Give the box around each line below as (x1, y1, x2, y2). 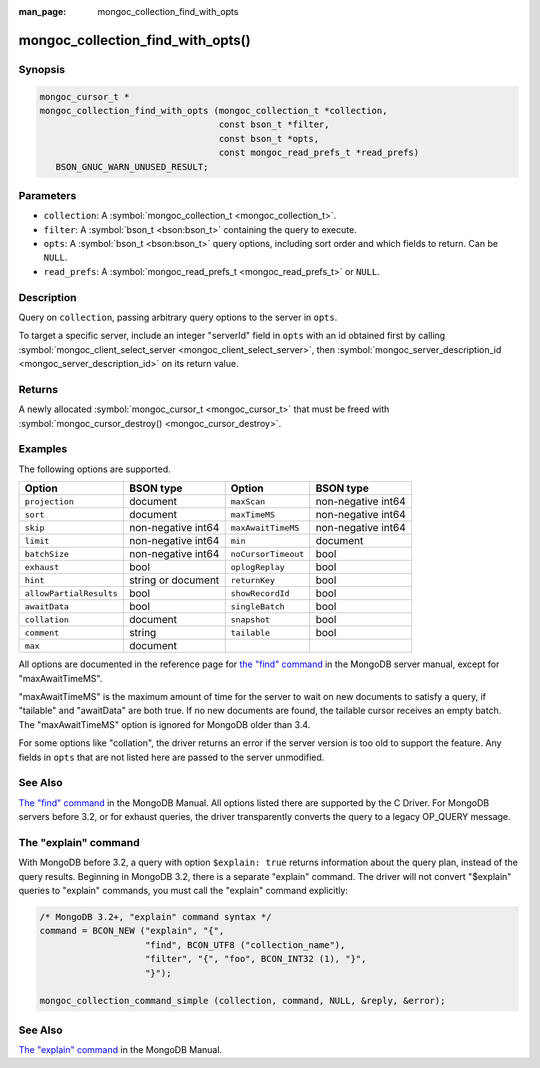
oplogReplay (230, 561, 285, 572)
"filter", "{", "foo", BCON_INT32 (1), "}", (145, 953, 367, 965)
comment (24, 627, 60, 638)
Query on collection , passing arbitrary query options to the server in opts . (18, 311, 338, 323)
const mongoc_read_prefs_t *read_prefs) (218, 147, 420, 159)
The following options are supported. (18, 463, 171, 475)
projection (24, 496, 75, 507)
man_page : (18, 6, 67, 17)
